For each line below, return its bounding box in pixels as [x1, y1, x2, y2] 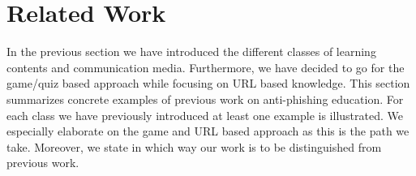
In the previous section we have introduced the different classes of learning [6, 43, 376, 60]
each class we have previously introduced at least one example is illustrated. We [6, 106, 403, 123]
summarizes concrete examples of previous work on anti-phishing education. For [6, 90, 404, 107]
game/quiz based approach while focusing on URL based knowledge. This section [6, 75, 410, 92]
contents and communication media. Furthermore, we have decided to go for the [6, 58, 405, 75]
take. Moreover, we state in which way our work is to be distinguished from [6, 138, 382, 155]
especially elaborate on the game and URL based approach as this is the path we [6, 122, 410, 140]
